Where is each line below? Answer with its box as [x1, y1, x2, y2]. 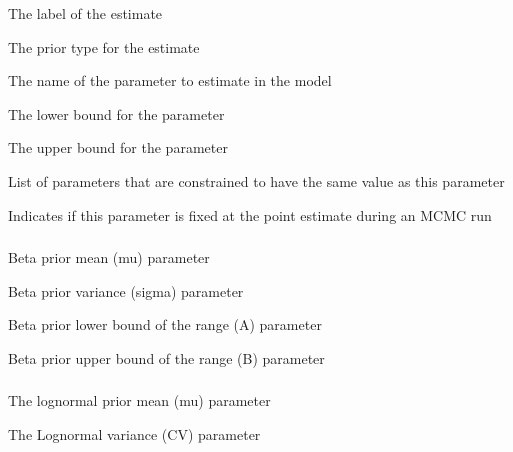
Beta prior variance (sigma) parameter [8, 280, 244, 301]
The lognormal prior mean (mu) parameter [8, 390, 271, 411]
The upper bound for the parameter [8, 137, 228, 158]
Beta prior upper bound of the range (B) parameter [8, 347, 325, 368]
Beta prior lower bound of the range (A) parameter [8, 314, 322, 335]
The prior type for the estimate [8, 36, 200, 57]
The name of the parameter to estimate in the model [8, 70, 332, 91]
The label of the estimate [8, 3, 163, 23]
